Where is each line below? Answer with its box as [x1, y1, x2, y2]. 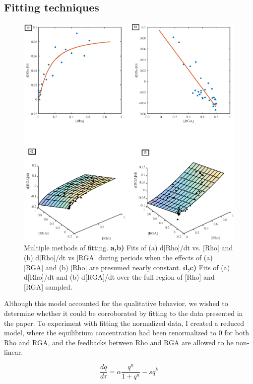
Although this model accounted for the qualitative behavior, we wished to [4, 298, 228, 308]
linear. [4, 347, 23, 357]
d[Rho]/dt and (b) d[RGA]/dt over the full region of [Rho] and [24, 272, 215, 282]
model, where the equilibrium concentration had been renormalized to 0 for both [4, 327, 250, 338]
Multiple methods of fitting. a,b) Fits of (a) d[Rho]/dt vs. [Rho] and [24, 242, 233, 253]
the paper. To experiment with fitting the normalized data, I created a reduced [4, 317, 244, 328]
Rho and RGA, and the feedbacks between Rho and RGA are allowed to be [4, 337, 234, 347]
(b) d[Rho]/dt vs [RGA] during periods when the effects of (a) [24, 252, 213, 263]
